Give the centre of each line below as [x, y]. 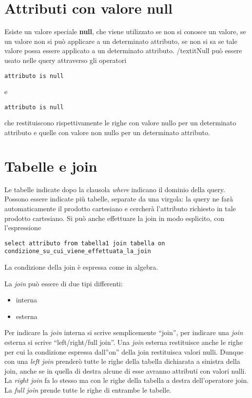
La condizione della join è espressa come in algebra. [81, 267]
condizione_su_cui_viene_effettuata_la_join [78, 251]
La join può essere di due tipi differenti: [64, 283]
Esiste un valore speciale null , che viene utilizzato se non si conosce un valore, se [125, 31]
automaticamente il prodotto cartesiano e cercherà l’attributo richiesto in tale [120, 208]
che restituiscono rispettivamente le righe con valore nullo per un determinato [120, 123]
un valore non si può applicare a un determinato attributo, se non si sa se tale [121, 41]
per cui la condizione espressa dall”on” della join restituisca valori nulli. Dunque [124, 351]
